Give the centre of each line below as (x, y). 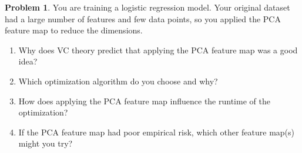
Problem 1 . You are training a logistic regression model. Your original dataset (147, 7)
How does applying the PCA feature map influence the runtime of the (144, 101)
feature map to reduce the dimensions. (74, 30)
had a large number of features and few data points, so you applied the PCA (143, 18)
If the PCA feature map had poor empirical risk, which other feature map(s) (157, 132)
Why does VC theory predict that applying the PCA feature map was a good (158, 50)
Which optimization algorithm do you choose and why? (118, 81)
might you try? (46, 143)
